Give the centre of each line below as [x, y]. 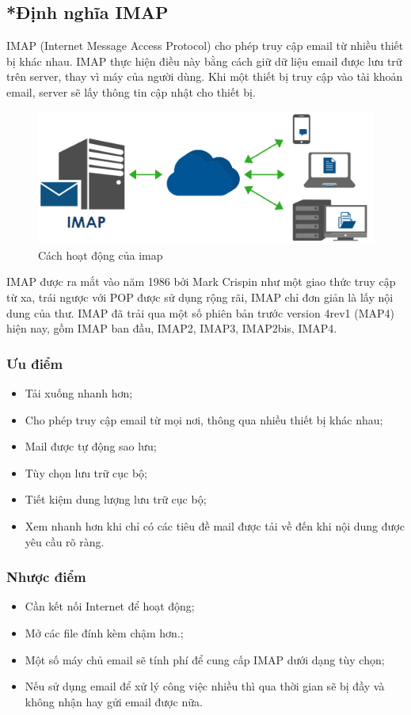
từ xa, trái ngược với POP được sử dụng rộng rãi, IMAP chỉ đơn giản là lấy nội [200, 297]
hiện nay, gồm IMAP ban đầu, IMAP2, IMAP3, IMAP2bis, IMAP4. [172, 328]
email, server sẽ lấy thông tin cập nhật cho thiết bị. [131, 91]
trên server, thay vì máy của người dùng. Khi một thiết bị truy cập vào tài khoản [205, 76]
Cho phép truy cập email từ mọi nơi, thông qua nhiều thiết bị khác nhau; [204, 419]
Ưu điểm [35, 363]
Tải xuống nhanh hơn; [79, 392]
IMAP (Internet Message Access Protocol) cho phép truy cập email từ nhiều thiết [205, 46]
